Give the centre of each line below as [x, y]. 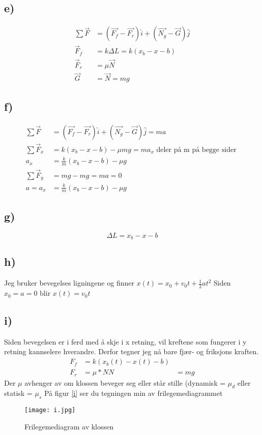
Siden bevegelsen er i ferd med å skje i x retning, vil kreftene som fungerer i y [125, 341]
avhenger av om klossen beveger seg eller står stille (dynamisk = [125, 382]
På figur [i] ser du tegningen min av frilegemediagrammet [133, 393]
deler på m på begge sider [196, 150]
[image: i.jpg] [50, 410]
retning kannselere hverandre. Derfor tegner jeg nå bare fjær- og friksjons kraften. [132, 351]
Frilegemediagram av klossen [69, 426]
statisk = [18, 393]
